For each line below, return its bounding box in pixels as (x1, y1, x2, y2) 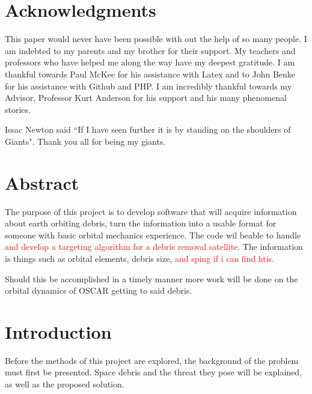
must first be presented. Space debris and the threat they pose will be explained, (5, 366, 302, 378)
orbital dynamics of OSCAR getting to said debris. (5, 284, 192, 297)
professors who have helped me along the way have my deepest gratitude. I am (5, 56, 295, 68)
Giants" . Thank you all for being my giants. (5, 135, 166, 147)
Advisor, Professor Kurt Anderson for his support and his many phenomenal (5, 91, 287, 104)
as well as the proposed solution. (5, 378, 124, 390)
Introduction (5, 319, 112, 344)
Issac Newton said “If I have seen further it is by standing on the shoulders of (5, 123, 291, 136)
